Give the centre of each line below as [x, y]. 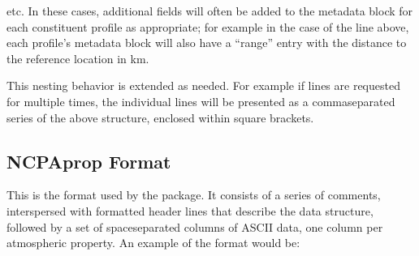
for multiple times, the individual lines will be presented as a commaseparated [201, 101]
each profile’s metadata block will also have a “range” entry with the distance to [207, 43]
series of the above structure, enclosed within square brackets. [160, 117]
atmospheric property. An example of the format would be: [153, 243]
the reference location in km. [78, 58]
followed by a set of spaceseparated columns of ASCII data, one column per [195, 226]
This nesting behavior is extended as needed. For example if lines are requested [203, 85]
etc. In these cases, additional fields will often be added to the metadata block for [210, 11]
